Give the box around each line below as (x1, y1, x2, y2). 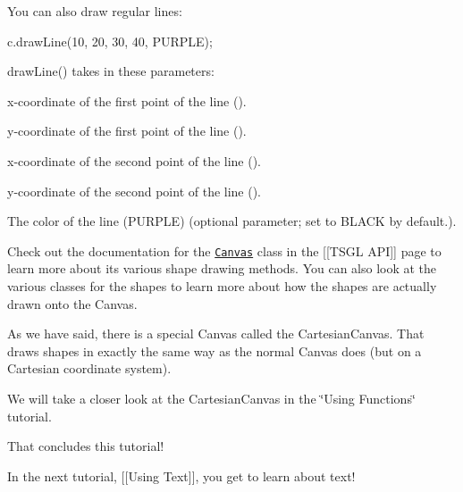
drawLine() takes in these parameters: (7, 62, 215, 80)
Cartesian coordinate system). (7, 359, 172, 378)
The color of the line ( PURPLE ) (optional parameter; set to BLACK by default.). (7, 212, 457, 230)
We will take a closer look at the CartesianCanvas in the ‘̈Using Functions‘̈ (7, 388, 416, 407)
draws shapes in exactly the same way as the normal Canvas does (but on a (7, 341, 422, 360)
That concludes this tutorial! (7, 437, 164, 455)
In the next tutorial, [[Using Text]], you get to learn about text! (7, 466, 356, 485)
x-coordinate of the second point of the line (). (7, 151, 262, 170)
